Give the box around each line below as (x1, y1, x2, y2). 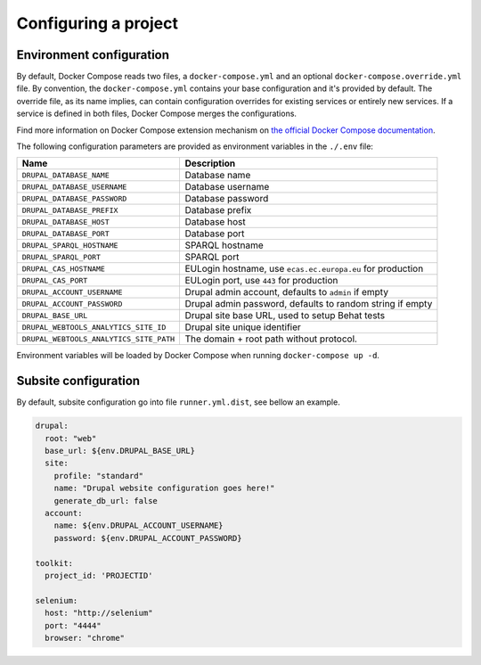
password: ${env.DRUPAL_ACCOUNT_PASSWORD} (53, 533, 242, 543)
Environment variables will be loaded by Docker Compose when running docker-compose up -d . (16, 350, 380, 361)
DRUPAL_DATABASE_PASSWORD (21, 193, 127, 203)
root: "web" (45, 433, 97, 443)
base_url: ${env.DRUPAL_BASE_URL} (45, 446, 196, 456)
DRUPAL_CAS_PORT (21, 275, 88, 285)
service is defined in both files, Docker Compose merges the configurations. (16, 108, 298, 119)
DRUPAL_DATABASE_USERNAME (21, 182, 127, 192)
